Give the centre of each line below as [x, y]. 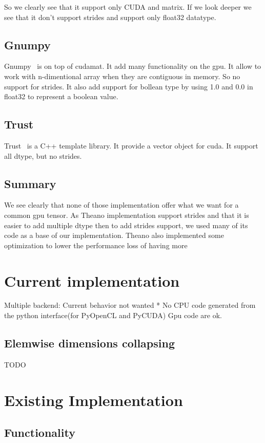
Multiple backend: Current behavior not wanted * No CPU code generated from [130, 305]
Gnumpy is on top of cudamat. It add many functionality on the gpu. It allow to [133, 66]
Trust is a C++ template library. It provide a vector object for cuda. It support [131, 145]
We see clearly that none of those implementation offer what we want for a [121, 205]
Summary [30, 183]
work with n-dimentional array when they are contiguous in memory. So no [122, 76]
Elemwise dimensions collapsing [89, 343]
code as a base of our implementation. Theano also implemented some [114, 235]
